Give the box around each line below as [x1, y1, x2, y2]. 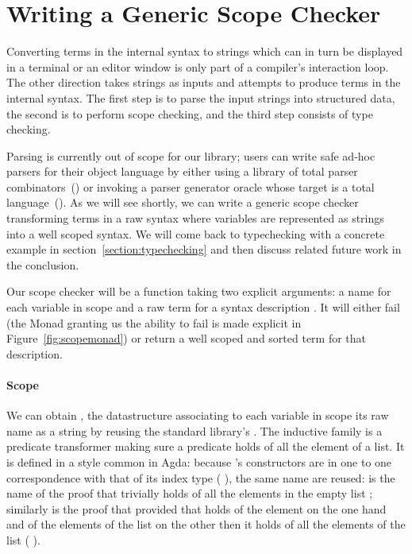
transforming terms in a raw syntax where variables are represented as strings [6, 210, 384, 227]
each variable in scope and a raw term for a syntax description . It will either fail [6, 299, 400, 316]
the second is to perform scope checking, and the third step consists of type [6, 105, 373, 122]
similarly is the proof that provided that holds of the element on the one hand [6, 500, 387, 517]
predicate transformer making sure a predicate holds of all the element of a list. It [6, 438, 405, 455]
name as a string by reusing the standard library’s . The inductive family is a [6, 422, 383, 439]
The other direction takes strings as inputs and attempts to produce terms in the [6, 74, 401, 91]
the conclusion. [6, 256, 79, 273]
